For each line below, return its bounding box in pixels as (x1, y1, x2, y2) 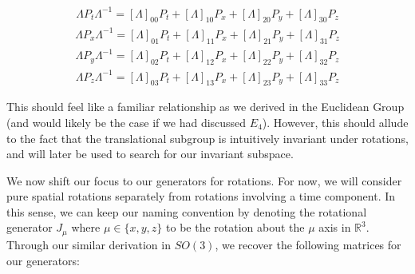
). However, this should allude (262, 113, 409, 130)
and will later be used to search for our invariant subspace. (6, 145, 294, 162)
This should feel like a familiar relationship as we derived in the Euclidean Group (6, 98, 405, 115)
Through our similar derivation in (6, 236, 171, 252)
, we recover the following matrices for (215, 236, 401, 252)
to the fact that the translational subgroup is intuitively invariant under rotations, (6, 129, 409, 146)
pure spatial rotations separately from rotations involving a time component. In (6, 188, 396, 205)
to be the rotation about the (166, 219, 305, 236)
